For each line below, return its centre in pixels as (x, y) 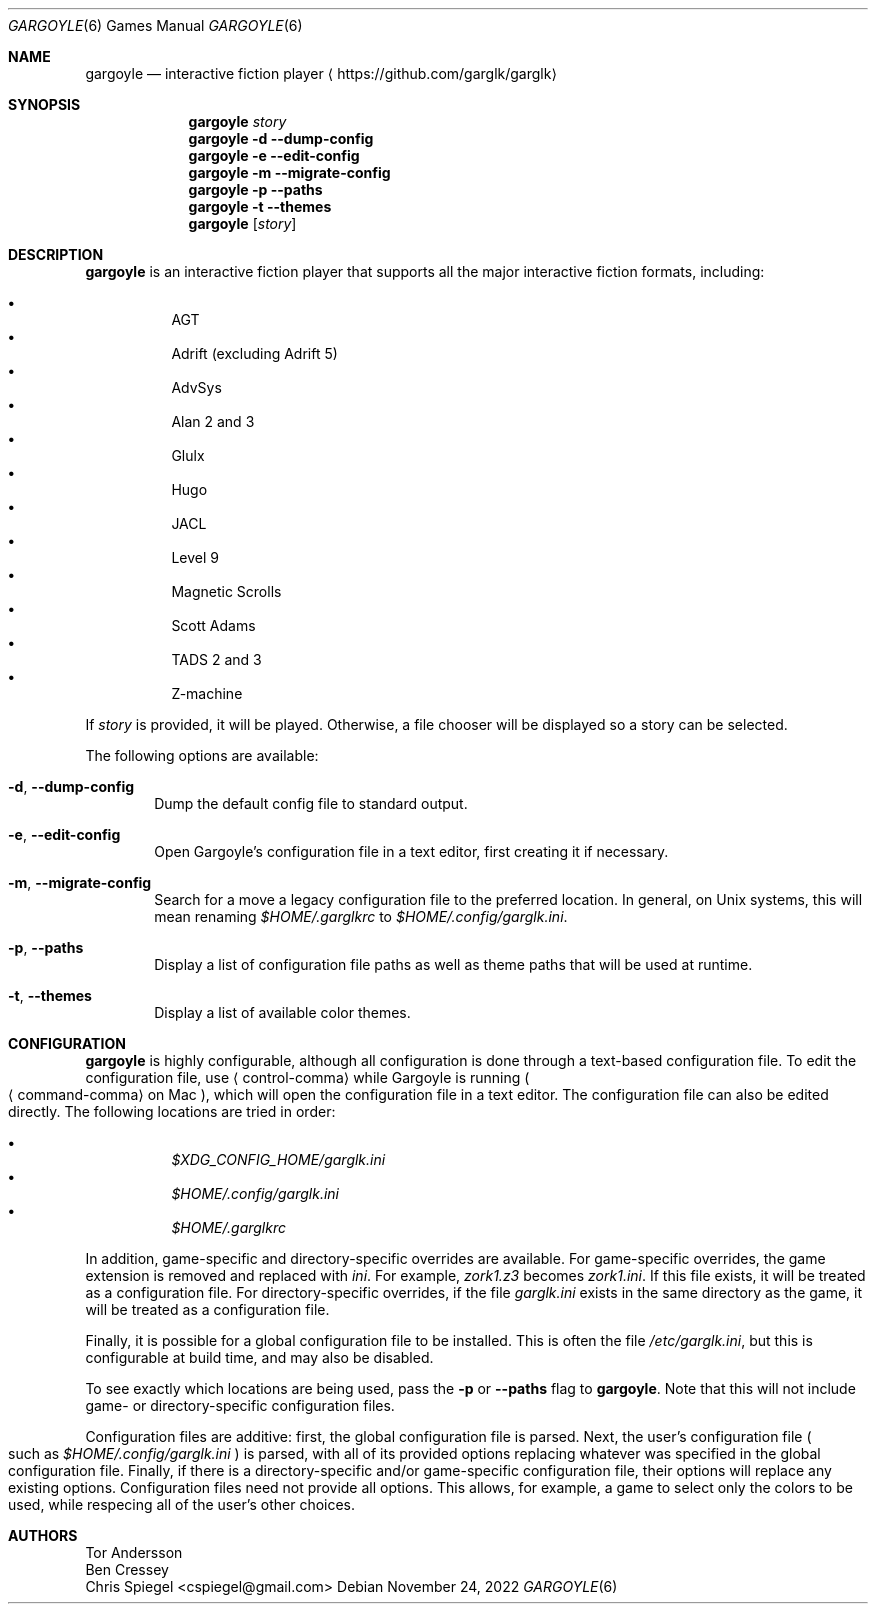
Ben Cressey (127, 1569)
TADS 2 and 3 (216, 659)
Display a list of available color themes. (282, 1012)
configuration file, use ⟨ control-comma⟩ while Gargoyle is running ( (307, 1077)
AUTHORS (43, 1535)
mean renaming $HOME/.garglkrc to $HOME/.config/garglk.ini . (361, 916)
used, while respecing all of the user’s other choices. (182, 1504)
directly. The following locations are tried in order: (172, 1111)
